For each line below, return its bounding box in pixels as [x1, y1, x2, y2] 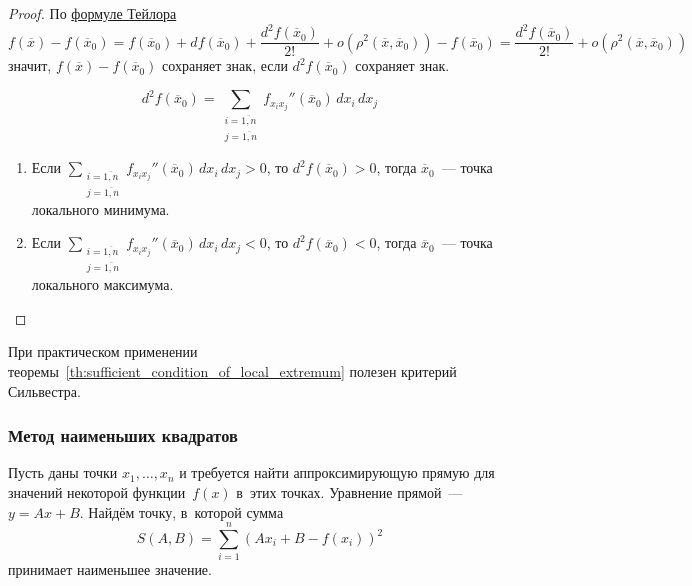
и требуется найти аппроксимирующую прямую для [179, 462, 495, 483]
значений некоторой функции [8, 482, 186, 503]
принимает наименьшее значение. [8, 559, 212, 580]
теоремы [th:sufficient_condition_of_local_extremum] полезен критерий [8, 361, 457, 382]
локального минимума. [31, 198, 170, 219]
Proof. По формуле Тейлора [8, 3, 177, 23]
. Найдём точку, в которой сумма [79, 501, 284, 522]
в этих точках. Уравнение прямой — [236, 482, 463, 503]
